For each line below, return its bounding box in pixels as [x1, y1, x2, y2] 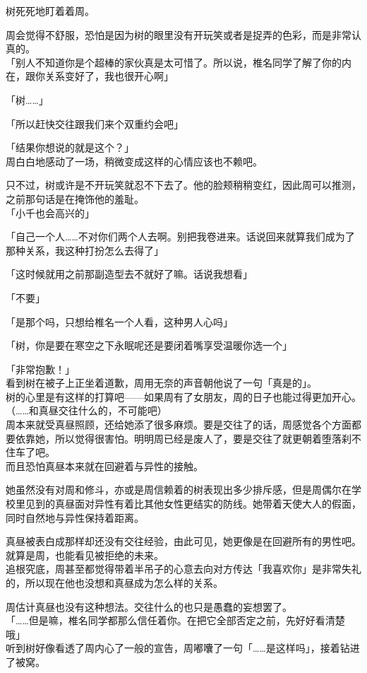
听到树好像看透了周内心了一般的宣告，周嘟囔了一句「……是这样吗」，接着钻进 [6, 640, 360, 655]
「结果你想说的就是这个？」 [6, 140, 134, 155]
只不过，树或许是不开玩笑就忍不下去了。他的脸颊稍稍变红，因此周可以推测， [6, 177, 361, 192]
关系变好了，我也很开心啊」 [44, 69, 174, 83]
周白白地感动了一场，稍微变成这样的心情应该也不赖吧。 [6, 153, 263, 168]
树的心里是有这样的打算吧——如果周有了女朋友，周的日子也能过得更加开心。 [6, 389, 361, 404]
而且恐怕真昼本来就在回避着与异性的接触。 [6, 458, 203, 473]
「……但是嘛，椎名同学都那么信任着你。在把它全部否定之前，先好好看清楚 [6, 613, 345, 628]
